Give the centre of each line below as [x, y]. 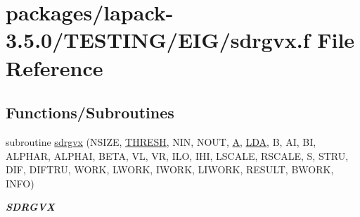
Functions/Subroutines [90, 112]
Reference [54, 67]
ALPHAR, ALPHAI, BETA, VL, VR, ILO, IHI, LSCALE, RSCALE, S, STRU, [177, 155]
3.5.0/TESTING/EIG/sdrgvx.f [158, 40]
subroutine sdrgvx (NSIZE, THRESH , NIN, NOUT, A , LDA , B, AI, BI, [161, 141]
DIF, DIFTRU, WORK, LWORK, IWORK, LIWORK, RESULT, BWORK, [170, 169]
